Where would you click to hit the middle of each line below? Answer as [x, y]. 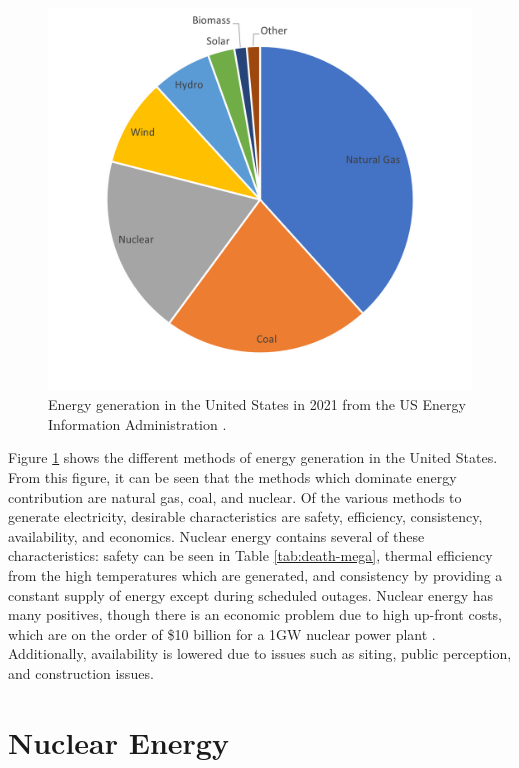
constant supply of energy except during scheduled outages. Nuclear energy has [251, 594]
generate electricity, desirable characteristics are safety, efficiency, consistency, [245, 516]
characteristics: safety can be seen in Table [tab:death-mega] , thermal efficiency [250, 555]
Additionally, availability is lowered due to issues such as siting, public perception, [260, 653]
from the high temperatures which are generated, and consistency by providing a [255, 574]
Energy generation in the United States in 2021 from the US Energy [257, 404]
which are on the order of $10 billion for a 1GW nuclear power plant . [222, 633]
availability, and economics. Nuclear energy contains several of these [216, 535]
